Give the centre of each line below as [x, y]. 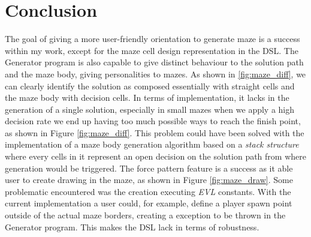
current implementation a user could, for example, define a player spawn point [149, 203]
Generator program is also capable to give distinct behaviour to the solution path [154, 62]
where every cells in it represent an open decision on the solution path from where [155, 156]
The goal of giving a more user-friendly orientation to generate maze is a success [153, 39]
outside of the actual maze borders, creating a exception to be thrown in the [145, 215]
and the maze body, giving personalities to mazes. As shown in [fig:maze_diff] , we [155, 73]
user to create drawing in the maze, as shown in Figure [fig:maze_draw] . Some [149, 180]
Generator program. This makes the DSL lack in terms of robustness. [132, 226]
